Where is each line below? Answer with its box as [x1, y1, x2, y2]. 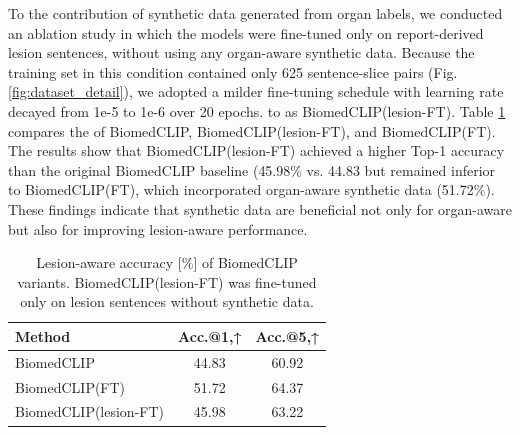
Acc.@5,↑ [255, 325, 320, 346]
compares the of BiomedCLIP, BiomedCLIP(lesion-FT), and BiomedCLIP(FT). [8, 120, 496, 141]
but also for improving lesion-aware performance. [8, 218, 308, 239]
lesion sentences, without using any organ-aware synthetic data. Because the [8, 42, 475, 63]
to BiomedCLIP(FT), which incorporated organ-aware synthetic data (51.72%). [8, 179, 495, 200]
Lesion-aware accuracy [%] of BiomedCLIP [36, 252, 298, 273]
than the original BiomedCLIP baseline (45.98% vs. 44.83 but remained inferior [8, 159, 496, 180]
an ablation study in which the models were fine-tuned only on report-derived [8, 22, 484, 43]
